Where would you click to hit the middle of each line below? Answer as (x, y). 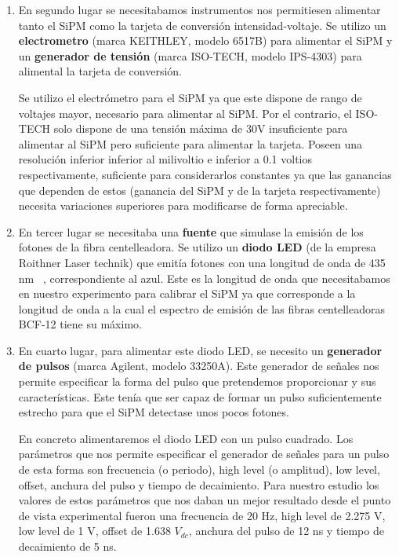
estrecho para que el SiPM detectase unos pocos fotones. (154, 412)
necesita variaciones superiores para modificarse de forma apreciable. (183, 205)
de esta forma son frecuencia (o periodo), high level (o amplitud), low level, (199, 469)
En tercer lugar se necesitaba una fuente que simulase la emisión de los (191, 231)
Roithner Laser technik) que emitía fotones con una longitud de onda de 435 (202, 262)
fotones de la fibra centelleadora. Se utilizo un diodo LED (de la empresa (197, 247)
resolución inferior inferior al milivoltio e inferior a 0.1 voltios (165, 159)
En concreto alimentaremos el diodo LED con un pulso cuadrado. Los (186, 438)
